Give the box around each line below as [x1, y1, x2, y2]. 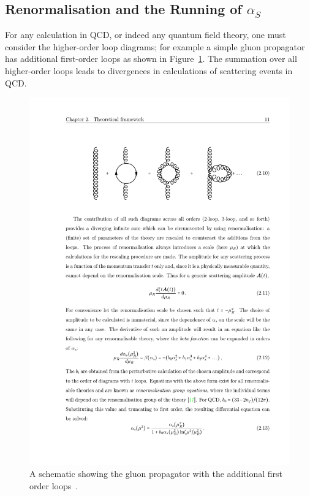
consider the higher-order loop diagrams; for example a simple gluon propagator [5, 40, 305, 53]
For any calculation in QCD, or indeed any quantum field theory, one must [5, 28, 286, 41]
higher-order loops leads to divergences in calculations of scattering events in [5, 64, 293, 77]
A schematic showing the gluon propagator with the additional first [29, 467, 282, 480]
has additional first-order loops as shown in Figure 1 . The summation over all [5, 52, 297, 65]
